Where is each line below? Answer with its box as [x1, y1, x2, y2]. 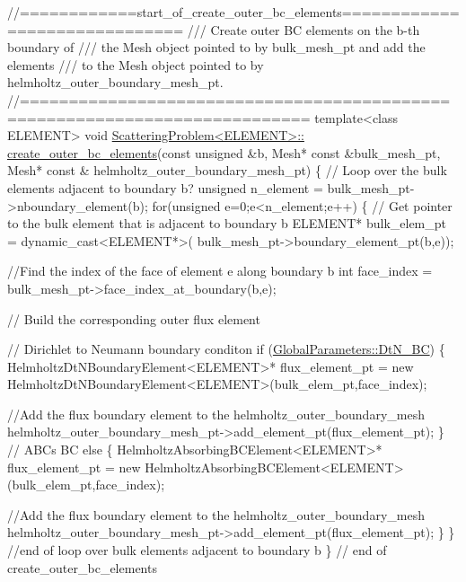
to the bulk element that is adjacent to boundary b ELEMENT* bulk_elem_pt [7, 214, 447, 233]
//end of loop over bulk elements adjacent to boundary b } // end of [7, 541, 387, 560]
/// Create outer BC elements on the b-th [187, 20, 420, 39]
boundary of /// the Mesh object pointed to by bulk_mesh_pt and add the [7, 38, 426, 57]
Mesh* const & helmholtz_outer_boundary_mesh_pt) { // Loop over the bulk [7, 161, 447, 180]
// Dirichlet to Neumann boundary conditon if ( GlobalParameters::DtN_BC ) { [7, 339, 445, 358]
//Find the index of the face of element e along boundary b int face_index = [7, 261, 433, 280]
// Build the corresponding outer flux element [7, 309, 260, 328]
